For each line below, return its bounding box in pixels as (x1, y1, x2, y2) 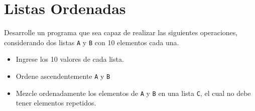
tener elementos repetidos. (16, 97, 96, 108)
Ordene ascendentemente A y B (16, 70, 110, 81)
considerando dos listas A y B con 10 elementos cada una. (4, 37, 179, 47)
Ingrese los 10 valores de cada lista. (16, 54, 124, 64)
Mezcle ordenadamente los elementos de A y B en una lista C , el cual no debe (16, 87, 251, 98)
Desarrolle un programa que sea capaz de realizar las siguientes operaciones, (4, 27, 238, 38)
